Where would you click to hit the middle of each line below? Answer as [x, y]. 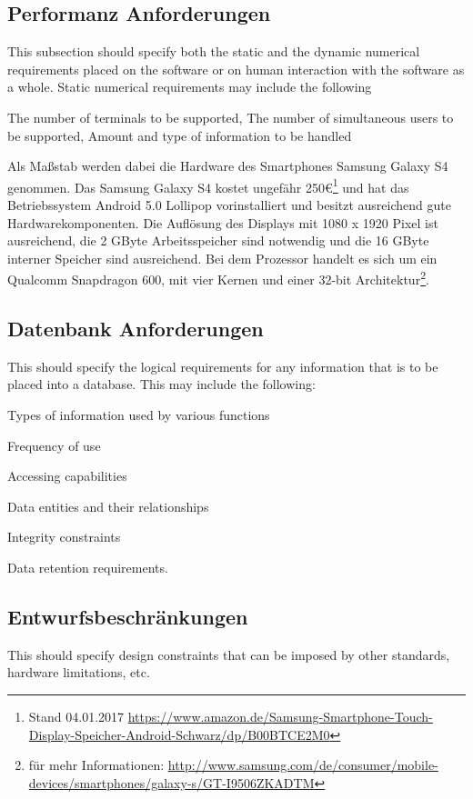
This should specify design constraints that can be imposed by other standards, [229, 654]
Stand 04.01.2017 [76, 716]
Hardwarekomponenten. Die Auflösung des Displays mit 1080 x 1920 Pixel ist [223, 222]
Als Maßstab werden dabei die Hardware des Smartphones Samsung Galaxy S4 [228, 166]
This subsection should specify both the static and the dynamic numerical [214, 51]
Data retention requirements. [88, 567]
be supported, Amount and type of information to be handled [180, 135]
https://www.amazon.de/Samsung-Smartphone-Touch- [280, 716]
